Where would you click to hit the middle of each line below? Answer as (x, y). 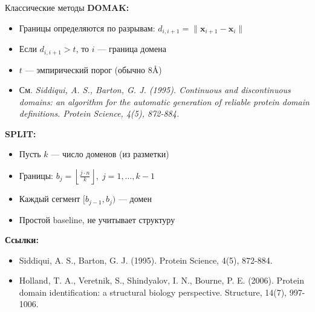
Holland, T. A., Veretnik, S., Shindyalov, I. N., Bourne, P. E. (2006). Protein (161, 280)
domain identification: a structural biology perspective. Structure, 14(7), (153, 292)
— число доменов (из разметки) (110, 154)
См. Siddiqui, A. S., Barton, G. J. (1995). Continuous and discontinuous (155, 90)
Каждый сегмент (50, 199)
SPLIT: (21, 133)
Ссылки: (22, 240)
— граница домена (132, 49)
